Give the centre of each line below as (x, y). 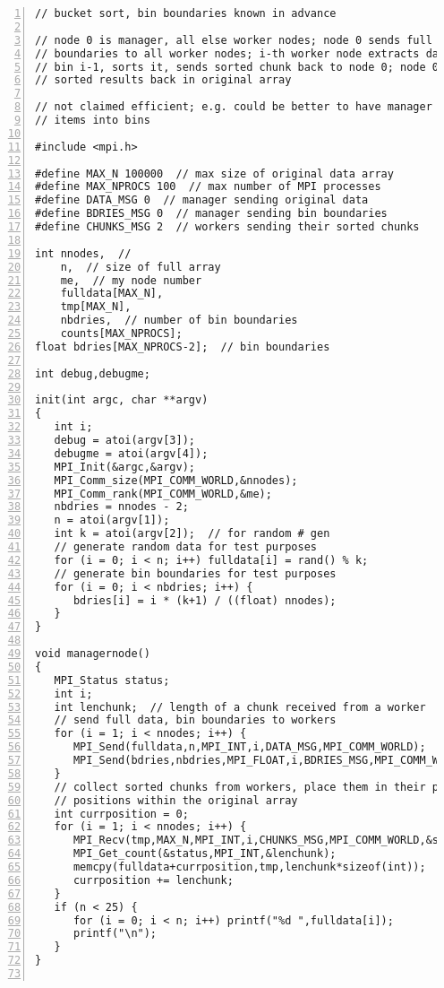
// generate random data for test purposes (185, 547)
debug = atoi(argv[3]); (124, 440)
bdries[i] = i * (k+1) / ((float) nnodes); (205, 600)
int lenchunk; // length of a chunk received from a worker (240, 707)
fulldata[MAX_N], (112, 294)
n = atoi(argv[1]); (112, 520)
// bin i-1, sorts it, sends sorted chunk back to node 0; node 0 (237, 67)
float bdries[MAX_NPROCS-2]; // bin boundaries (183, 347)
